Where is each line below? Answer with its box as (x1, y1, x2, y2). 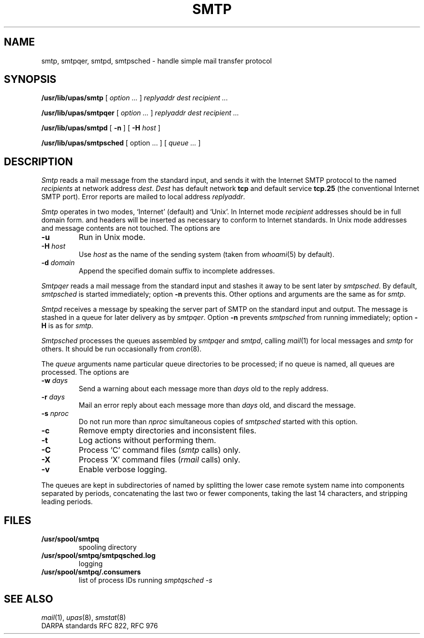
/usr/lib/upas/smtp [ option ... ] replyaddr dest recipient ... (41, 94, 228, 102)
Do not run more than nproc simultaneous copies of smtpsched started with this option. (78, 417, 358, 426)
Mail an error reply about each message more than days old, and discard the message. (78, 401, 356, 410)
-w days (41, 376, 68, 385)
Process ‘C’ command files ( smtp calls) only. (78, 445, 241, 455)
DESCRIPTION (4, 155, 73, 168)
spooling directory (78, 543, 137, 552)
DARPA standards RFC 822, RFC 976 (41, 621, 158, 630)
